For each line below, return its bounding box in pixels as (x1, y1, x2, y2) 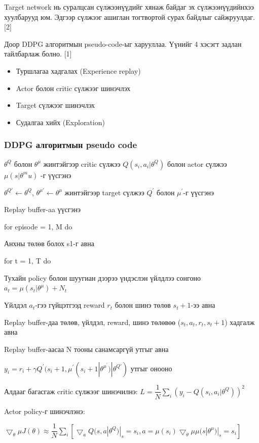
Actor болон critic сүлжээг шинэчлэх (16, 82, 131, 93)
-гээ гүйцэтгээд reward (35, 300, 105, 310)
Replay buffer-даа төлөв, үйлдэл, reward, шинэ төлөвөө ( (4, 316, 181, 327)
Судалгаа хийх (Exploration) (16, 116, 105, 127)
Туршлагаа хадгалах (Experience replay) (16, 65, 141, 76)
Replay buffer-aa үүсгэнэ (4, 204, 81, 215)
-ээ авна (191, 300, 215, 310)
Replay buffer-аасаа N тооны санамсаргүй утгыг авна (4, 343, 169, 354)
